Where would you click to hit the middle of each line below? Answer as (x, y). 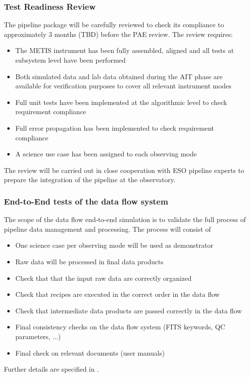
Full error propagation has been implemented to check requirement (115, 128)
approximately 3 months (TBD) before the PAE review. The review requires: (118, 34)
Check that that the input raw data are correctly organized (103, 278)
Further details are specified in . (51, 369)
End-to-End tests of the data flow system (86, 201)
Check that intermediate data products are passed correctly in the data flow (129, 310)
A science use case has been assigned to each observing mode (106, 154)
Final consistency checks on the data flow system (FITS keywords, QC (120, 327)
